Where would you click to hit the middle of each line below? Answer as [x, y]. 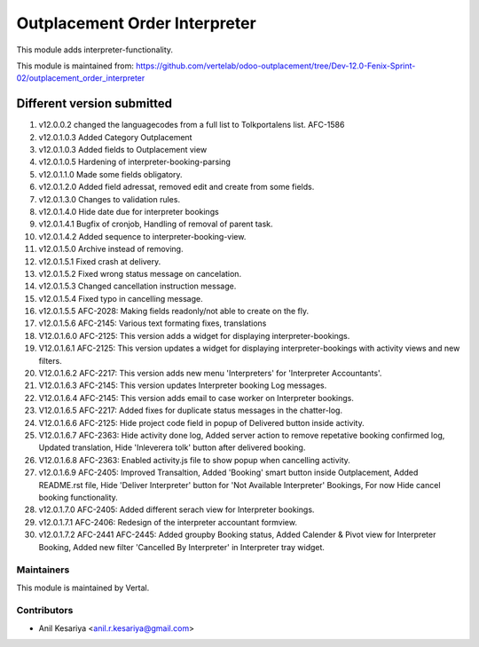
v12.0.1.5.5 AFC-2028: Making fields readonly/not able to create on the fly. [174, 312]
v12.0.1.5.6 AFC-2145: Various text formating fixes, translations [153, 323]
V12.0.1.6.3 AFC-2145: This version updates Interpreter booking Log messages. [183, 385]
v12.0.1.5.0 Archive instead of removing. [111, 249]
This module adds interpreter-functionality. [94, 50]
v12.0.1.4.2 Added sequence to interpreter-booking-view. [142, 236]
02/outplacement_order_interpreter [81, 78]
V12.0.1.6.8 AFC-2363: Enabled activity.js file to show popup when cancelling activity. [194, 460]
